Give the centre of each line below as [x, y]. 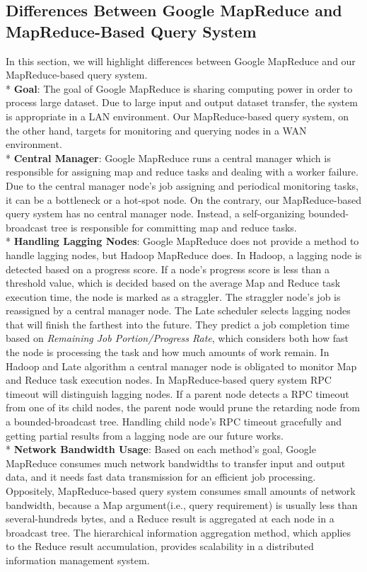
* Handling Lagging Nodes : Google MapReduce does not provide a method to [182, 241]
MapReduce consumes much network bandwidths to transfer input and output [176, 463]
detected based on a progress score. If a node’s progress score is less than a [168, 269]
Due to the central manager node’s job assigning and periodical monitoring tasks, [182, 185]
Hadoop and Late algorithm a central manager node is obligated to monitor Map [181, 366]
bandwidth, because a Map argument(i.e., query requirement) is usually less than [182, 504]
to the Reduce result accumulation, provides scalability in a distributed [160, 546]
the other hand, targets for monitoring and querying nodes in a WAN [156, 130]
